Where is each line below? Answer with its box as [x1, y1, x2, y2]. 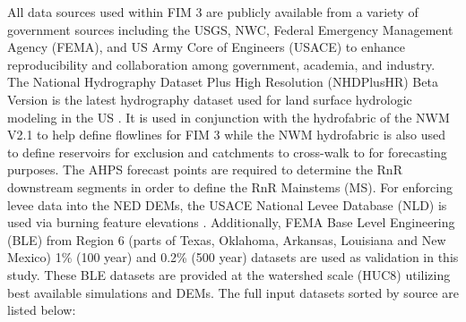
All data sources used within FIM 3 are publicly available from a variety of [7, 3, 419, 21]
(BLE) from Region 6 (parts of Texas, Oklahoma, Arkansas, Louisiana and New [7, 230, 446, 249]
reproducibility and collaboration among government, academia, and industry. [7, 55, 436, 73]
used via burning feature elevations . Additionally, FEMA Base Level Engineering [7, 213, 455, 232]
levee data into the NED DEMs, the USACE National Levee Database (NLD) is [7, 195, 447, 214]
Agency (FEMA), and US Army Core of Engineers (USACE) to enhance [7, 38, 405, 56]
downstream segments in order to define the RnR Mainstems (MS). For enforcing [7, 177, 453, 196]
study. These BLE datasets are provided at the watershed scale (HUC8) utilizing [7, 265, 451, 284]
